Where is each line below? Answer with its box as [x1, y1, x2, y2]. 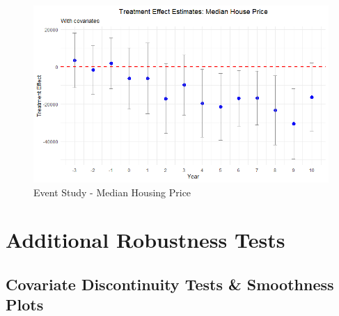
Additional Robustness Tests [6, 226, 285, 254]
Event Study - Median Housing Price [33, 184, 191, 199]
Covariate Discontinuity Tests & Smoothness [6, 273, 334, 294]
